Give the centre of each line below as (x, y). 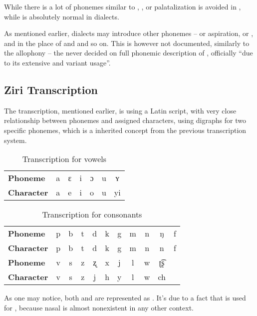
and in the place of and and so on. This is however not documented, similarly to (127, 43)
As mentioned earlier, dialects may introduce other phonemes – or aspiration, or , (129, 33)
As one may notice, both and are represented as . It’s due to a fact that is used (125, 298)
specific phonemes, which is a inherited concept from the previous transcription (125, 130)
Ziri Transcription (51, 89)
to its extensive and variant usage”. (57, 62)
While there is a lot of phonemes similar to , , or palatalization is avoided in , (123, 6)
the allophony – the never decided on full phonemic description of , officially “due (128, 53)
